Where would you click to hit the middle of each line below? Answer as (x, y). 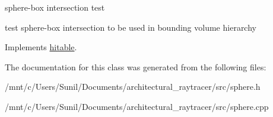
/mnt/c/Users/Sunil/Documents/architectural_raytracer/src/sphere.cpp (137, 106)
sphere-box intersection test (55, 7)
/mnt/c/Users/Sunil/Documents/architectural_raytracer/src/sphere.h (133, 87)
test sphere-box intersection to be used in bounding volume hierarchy (131, 27)
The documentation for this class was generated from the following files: (136, 66)
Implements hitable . (41, 47)
